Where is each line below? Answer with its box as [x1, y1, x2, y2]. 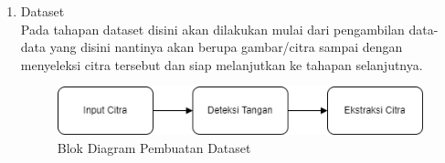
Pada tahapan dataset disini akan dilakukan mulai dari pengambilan [20, 19, 405, 38]
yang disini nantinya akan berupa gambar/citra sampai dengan [49, 37, 403, 56]
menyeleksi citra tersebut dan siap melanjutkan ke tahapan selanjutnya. [20, 55, 423, 74]
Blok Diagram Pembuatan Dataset [57, 138, 251, 157]
